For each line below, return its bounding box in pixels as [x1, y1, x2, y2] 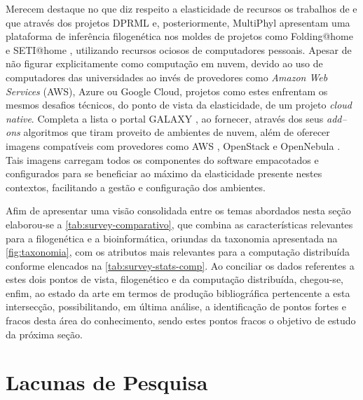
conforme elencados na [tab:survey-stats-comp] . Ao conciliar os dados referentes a [6, 258, 355, 273]
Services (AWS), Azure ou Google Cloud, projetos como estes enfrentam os [6, 83, 328, 98]
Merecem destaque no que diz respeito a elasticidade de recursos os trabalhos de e [6, 1, 357, 15]
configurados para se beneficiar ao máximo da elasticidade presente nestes [6, 166, 322, 181]
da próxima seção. [6, 326, 83, 341]
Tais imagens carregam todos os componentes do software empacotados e [6, 152, 319, 167]
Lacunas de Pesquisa [6, 368, 208, 396]
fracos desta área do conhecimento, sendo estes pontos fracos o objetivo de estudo [6, 313, 356, 328]
